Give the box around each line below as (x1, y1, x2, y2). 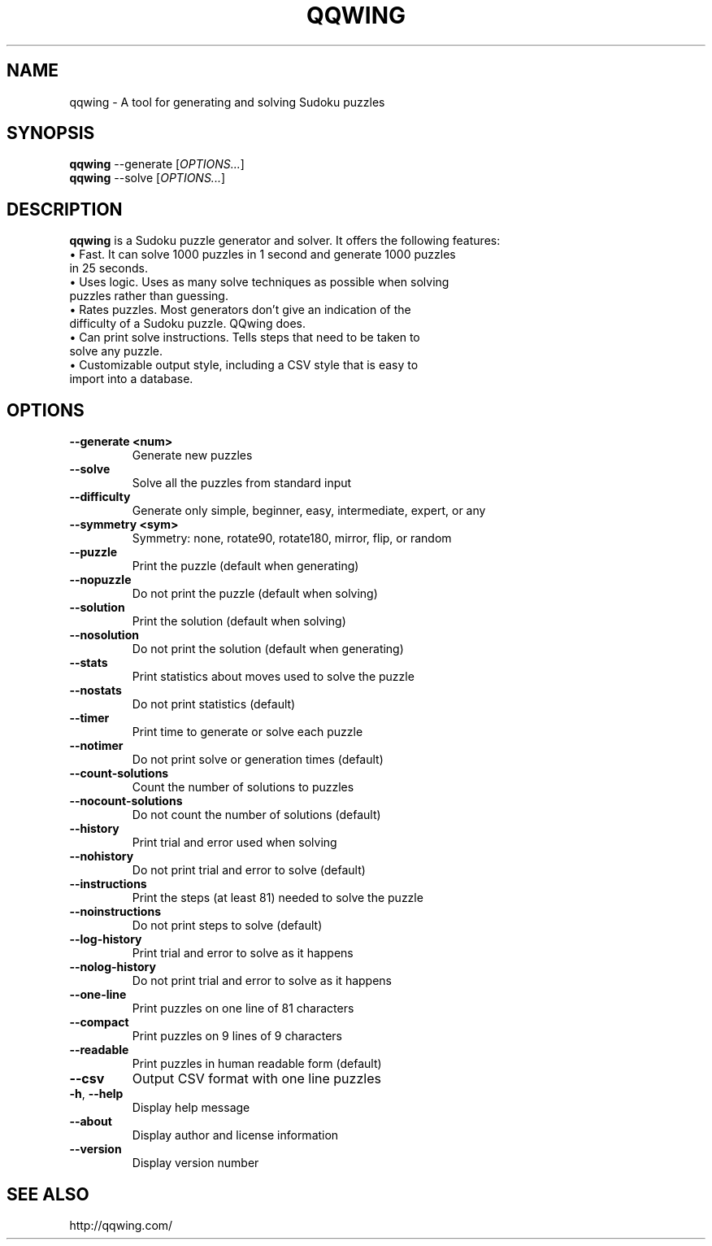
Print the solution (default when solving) (132, 614, 346, 629)
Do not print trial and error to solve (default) (132, 863, 366, 878)
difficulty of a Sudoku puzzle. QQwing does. (69, 316, 306, 331)
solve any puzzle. (69, 344, 163, 359)
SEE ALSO (7, 1183, 89, 1205)
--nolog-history (69, 960, 156, 974)
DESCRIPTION (7, 198, 123, 220)
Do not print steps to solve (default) (132, 918, 323, 933)
